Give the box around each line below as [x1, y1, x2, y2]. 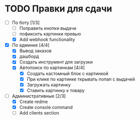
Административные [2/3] [11, 93, 66, 99]
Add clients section [19, 109, 59, 115]
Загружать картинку [26, 81, 71, 87]
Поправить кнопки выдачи [19, 25, 77, 31]
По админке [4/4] [11, 42, 49, 48]
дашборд [19, 53, 39, 59]
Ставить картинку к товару [26, 87, 85, 93]
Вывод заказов [19, 48, 52, 54]
